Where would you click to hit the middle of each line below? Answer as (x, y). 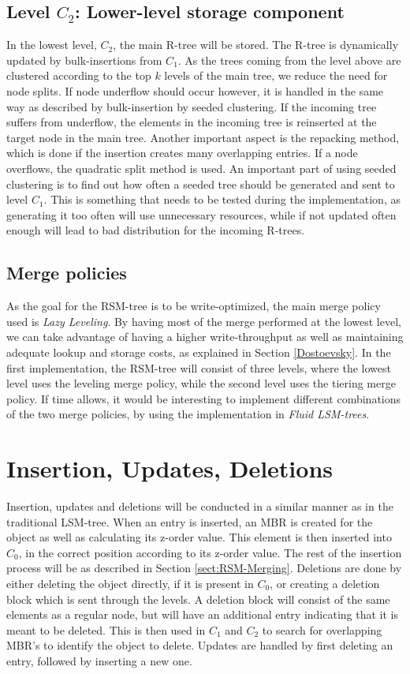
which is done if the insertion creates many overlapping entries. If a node (182, 153)
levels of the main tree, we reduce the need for (276, 75)
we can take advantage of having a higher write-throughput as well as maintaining (205, 337)
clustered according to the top (79, 75)
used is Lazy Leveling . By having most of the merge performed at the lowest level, (204, 321)
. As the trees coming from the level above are (289, 60)
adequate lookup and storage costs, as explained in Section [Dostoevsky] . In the (199, 352)
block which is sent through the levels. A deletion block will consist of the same (198, 599)
